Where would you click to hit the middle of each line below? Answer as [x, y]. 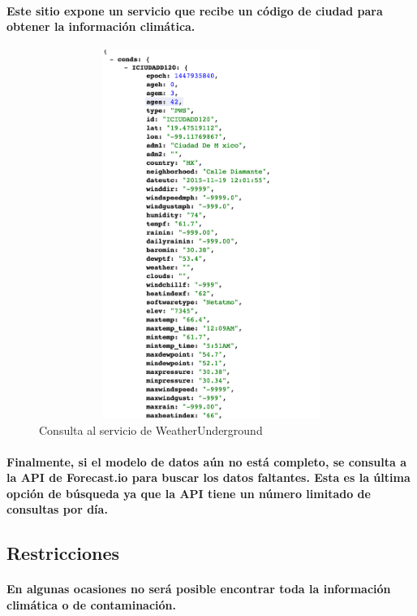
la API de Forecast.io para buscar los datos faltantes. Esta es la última [208, 477]
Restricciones [63, 553]
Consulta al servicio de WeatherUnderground [151, 429]
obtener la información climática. [101, 26]
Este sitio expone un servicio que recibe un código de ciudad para [195, 10]
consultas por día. [57, 509]
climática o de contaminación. [92, 605]
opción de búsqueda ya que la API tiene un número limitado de [189, 493]
